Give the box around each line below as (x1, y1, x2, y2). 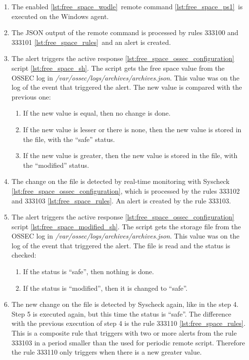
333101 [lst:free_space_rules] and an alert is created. (11, 37, 171, 47)
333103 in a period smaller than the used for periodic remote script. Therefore (11, 337, 245, 347)
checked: (11, 250, 37, 260)
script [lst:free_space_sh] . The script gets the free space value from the (11, 62, 225, 73)
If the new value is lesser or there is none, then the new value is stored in (23, 124, 242, 134)
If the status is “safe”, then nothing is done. (23, 266, 154, 277)
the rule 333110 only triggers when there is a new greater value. (11, 347, 202, 357)
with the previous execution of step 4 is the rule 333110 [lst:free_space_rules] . (11, 318, 246, 328)
